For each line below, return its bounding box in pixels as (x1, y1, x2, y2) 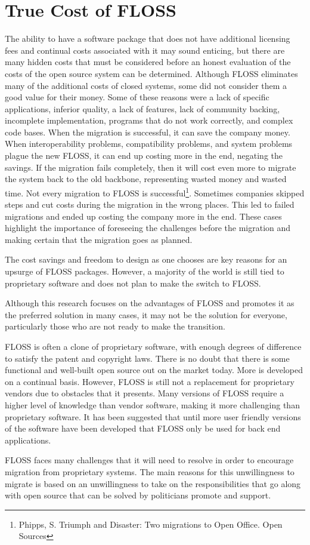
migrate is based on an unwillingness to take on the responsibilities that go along (5, 477, 301, 489)
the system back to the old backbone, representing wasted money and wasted (5, 173, 287, 185)
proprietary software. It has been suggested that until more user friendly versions (5, 410, 301, 423)
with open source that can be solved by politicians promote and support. (5, 489, 271, 501)
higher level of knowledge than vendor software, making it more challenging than (5, 399, 300, 411)
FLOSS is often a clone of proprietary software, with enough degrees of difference (5, 340, 302, 353)
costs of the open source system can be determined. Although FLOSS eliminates (5, 67, 298, 79)
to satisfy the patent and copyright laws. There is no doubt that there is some (5, 352, 290, 364)
